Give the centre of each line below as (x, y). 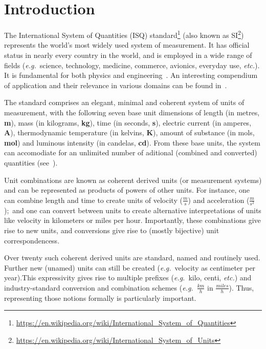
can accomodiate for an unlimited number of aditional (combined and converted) (131, 152)
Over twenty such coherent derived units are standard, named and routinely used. (132, 258)
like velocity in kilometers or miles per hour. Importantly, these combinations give (132, 220)
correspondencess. (32, 240)
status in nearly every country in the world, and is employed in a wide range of (128, 55)
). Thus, (241, 287)
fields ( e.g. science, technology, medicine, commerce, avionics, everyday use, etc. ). (132, 65)
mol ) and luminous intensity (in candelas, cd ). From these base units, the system (132, 142)
